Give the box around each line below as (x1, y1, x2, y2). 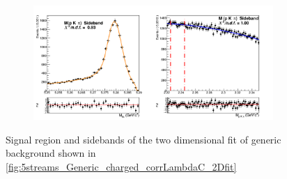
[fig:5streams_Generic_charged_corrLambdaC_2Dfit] (6, 159, 237, 173)
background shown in (6, 146, 96, 160)
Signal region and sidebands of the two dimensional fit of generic (6, 132, 281, 146)
